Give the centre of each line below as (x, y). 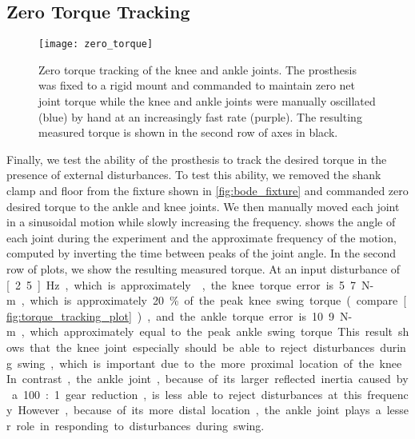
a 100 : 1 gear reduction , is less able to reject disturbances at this (187, 394)
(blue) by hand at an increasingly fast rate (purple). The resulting (200, 116)
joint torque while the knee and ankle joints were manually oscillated (207, 101)
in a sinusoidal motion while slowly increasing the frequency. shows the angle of (201, 222)
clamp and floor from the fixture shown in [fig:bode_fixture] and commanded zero (207, 191)
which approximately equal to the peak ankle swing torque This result (211, 331)
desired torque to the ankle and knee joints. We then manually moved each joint (203, 206)
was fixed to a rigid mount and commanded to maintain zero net (197, 85)
